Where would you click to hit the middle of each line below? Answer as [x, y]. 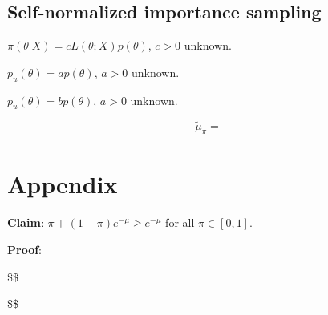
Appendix [63, 184]
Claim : [26, 222]
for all [180, 222]
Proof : [25, 249]
